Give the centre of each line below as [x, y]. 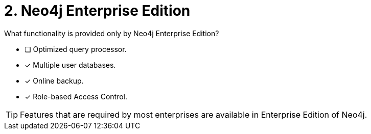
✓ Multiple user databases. [70, 65]
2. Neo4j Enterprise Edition [97, 11]
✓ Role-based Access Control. [76, 96]
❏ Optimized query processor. [76, 49]
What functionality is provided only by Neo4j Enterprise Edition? [112, 33]
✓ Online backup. [54, 81]
